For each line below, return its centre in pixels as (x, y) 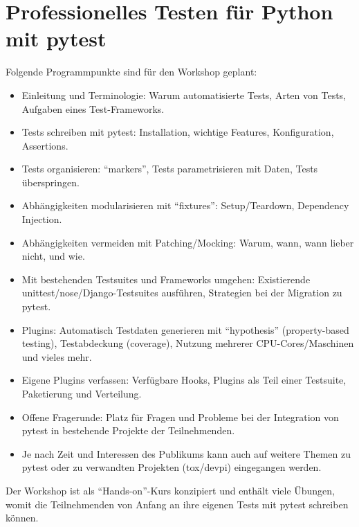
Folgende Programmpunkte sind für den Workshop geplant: (131, 72)
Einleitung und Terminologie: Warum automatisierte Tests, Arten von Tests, (184, 95)
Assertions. (45, 145)
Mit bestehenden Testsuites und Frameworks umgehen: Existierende (166, 279)
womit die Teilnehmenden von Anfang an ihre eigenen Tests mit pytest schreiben (177, 504)
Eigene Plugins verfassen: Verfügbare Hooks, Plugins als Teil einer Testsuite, (184, 380)
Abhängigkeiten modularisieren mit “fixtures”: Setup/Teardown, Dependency (185, 205)
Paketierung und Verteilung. (82, 393)
